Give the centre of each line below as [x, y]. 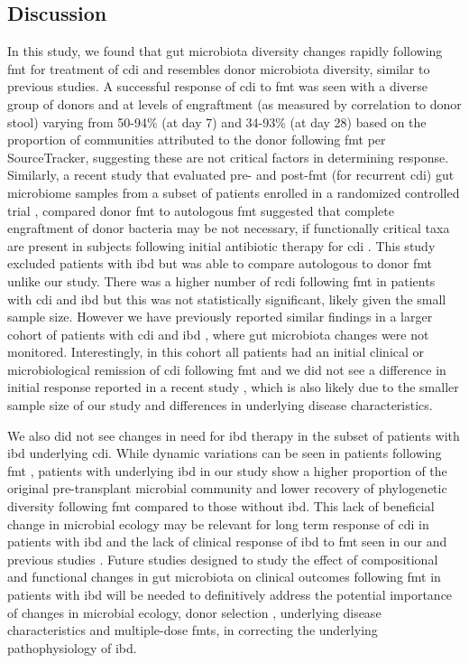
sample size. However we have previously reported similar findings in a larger [220, 317]
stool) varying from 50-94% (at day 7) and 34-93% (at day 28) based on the [217, 121]
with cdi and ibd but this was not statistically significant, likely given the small [227, 299]
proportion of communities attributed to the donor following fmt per [197, 140]
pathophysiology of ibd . [72, 647]
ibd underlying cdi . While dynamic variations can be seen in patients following [225, 453]
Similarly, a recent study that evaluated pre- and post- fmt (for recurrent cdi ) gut [231, 175]
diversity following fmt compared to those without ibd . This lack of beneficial [221, 506]
